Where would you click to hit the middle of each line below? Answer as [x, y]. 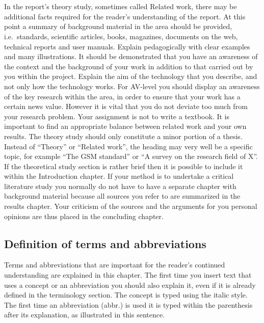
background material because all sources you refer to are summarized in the [122, 196]
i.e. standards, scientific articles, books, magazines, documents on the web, [121, 36]
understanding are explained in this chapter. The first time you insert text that [128, 275]
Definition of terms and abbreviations [105, 243]
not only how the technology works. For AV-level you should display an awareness [132, 86]
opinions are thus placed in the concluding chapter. [84, 216]
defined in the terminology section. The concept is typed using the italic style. [126, 295]
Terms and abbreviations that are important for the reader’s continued [115, 265]
